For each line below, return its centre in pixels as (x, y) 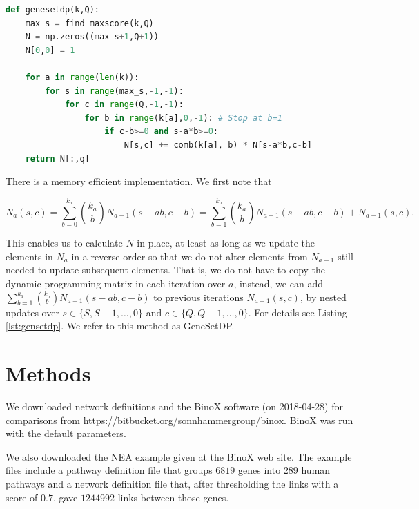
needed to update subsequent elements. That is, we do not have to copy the (166, 270)
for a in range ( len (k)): (82, 77)
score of (22, 497)
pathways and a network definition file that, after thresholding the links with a (172, 483)
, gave (65, 497)
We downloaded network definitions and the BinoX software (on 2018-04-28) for (174, 406)
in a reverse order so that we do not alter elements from (189, 256)
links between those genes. (173, 497)
